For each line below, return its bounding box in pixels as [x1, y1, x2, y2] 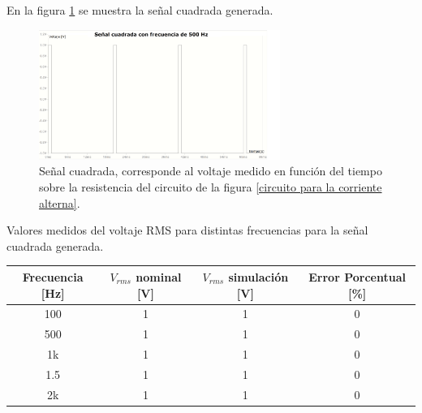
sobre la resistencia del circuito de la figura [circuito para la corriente [39, 179, 382, 196]
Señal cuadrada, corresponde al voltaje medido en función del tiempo [39, 162, 382, 179]
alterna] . [39, 194, 80, 211]
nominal [136, 268, 182, 285]
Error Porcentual [308, 268, 406, 285]
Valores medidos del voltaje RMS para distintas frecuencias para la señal [6, 222, 368, 239]
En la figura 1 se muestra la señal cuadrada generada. [6, 2, 273, 18]
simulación [228, 268, 289, 285]
